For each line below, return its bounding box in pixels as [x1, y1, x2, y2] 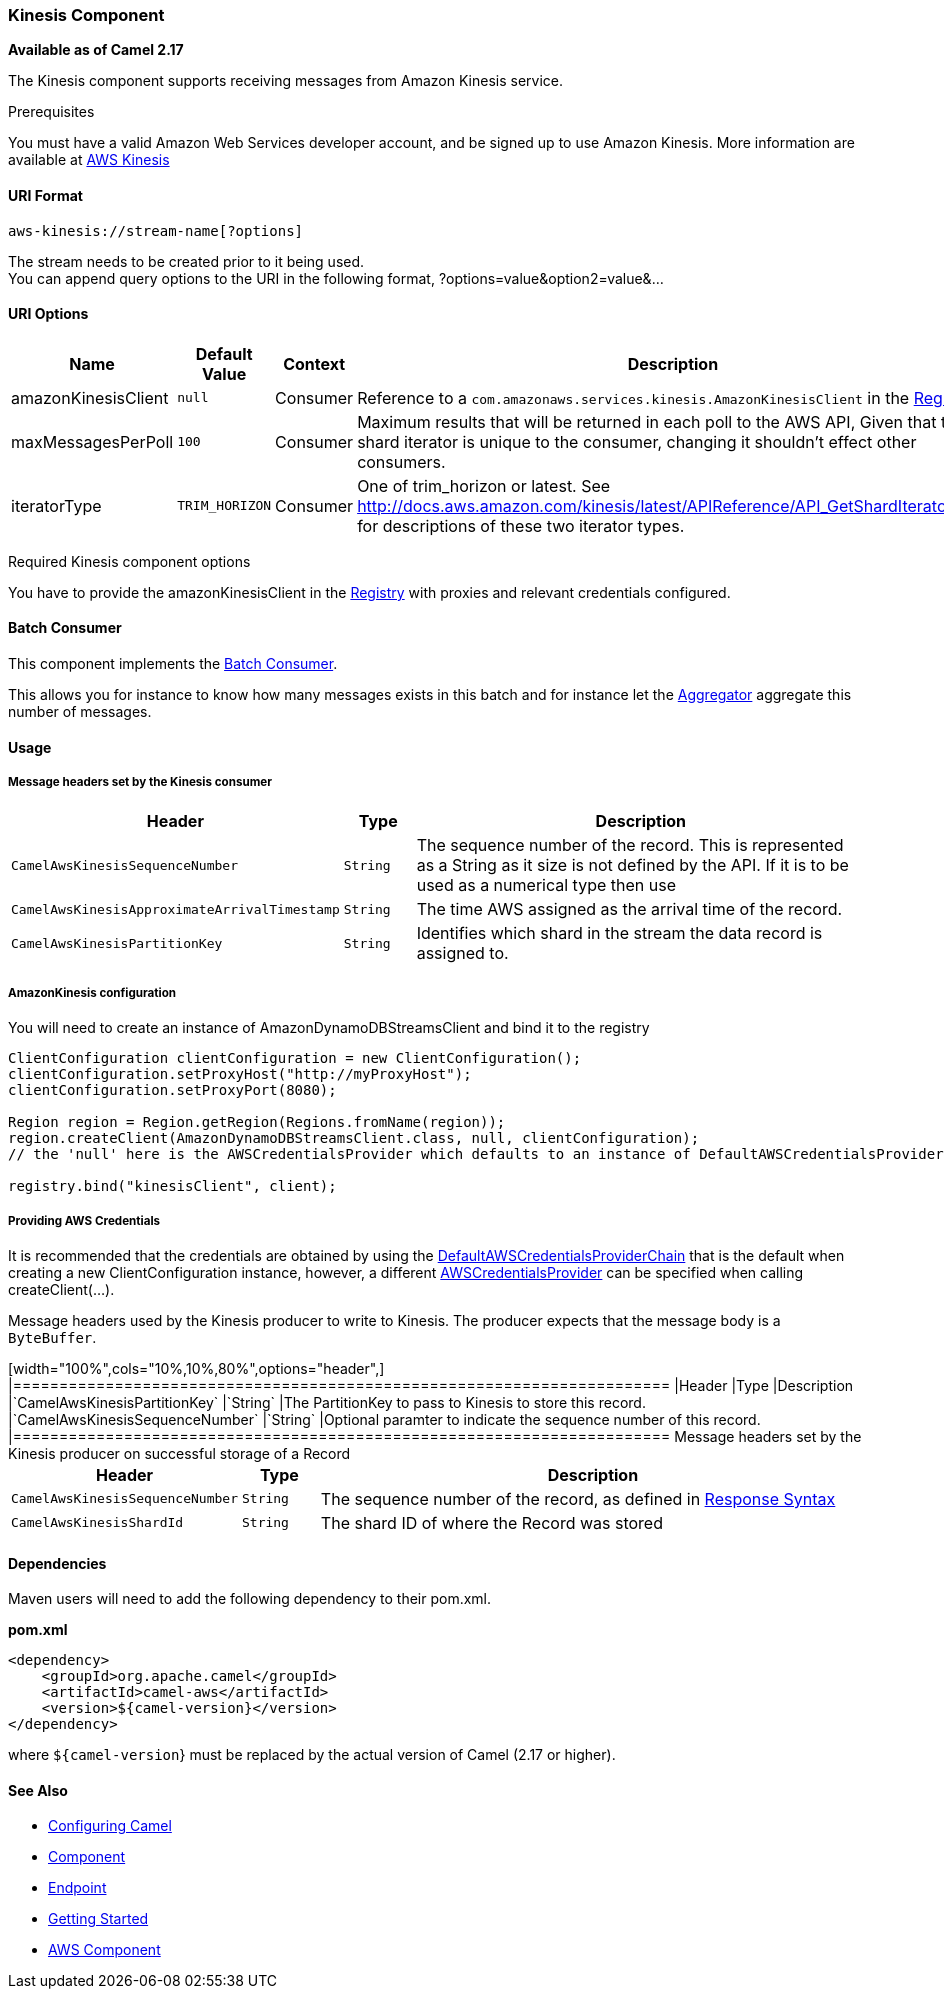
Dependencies [8, 1554, 107, 1572]
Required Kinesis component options [8, 552, 251, 570]
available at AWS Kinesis [8, 151, 170, 169]
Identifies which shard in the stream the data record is [416, 923, 823, 944]
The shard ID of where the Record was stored [320, 1512, 663, 1533]
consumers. [357, 451, 446, 472]
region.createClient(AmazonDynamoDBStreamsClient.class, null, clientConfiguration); [8, 1130, 700, 1147]
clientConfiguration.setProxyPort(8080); [8, 1082, 337, 1099]
